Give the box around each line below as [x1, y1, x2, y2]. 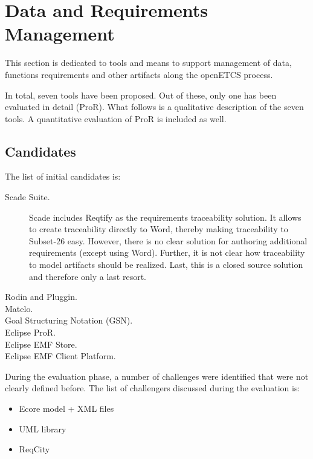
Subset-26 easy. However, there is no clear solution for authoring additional [29, 234, 308, 247]
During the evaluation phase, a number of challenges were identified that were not [5, 369, 309, 382]
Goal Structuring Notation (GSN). [5, 314, 133, 327]
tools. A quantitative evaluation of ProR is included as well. [5, 112, 227, 125]
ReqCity [19, 443, 50, 455]
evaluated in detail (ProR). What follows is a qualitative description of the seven [5, 100, 304, 113]
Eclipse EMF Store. [5, 337, 77, 350]
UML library [19, 422, 66, 435]
